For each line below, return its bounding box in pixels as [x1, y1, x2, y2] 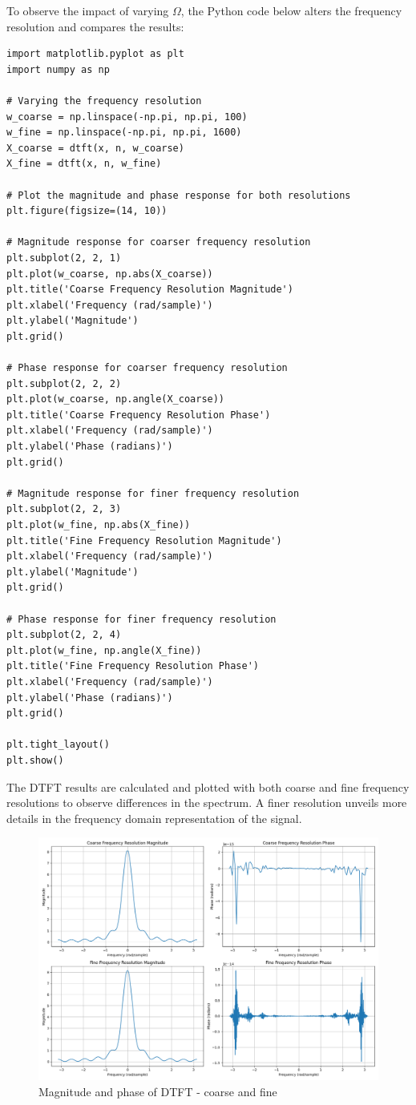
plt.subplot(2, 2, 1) [6, 252, 122, 264]
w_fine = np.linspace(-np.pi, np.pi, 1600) [6, 127, 242, 139]
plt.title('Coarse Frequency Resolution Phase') [6, 409, 271, 421]
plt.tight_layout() [6, 739, 110, 751]
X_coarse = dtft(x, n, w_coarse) [6, 142, 184, 154]
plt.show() [6, 754, 64, 766]
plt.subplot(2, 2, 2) [6, 377, 122, 389]
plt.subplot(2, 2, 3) [6, 503, 122, 515]
